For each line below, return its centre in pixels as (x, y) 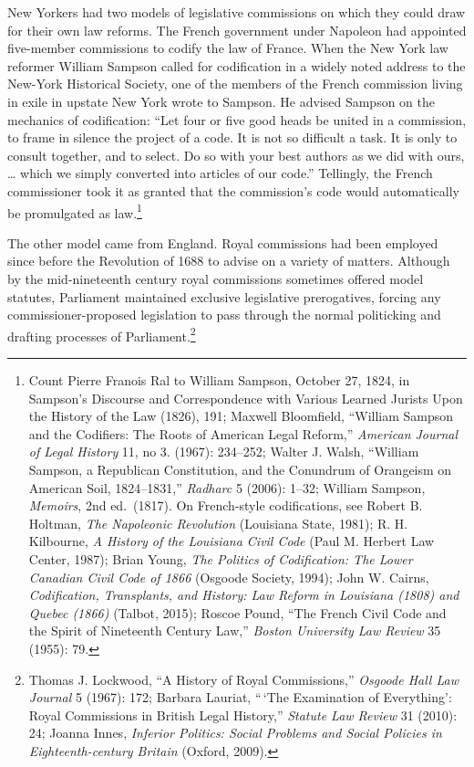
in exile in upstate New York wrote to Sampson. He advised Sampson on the (221, 101)
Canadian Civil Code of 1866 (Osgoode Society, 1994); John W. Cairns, (229, 577)
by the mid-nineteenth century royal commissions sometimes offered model (216, 278)
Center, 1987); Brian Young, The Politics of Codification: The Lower (221, 558)
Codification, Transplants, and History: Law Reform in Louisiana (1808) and (244, 595)
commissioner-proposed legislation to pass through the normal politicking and (224, 315)
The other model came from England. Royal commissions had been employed (223, 242)
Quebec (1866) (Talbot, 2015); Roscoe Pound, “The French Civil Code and (237, 612)
